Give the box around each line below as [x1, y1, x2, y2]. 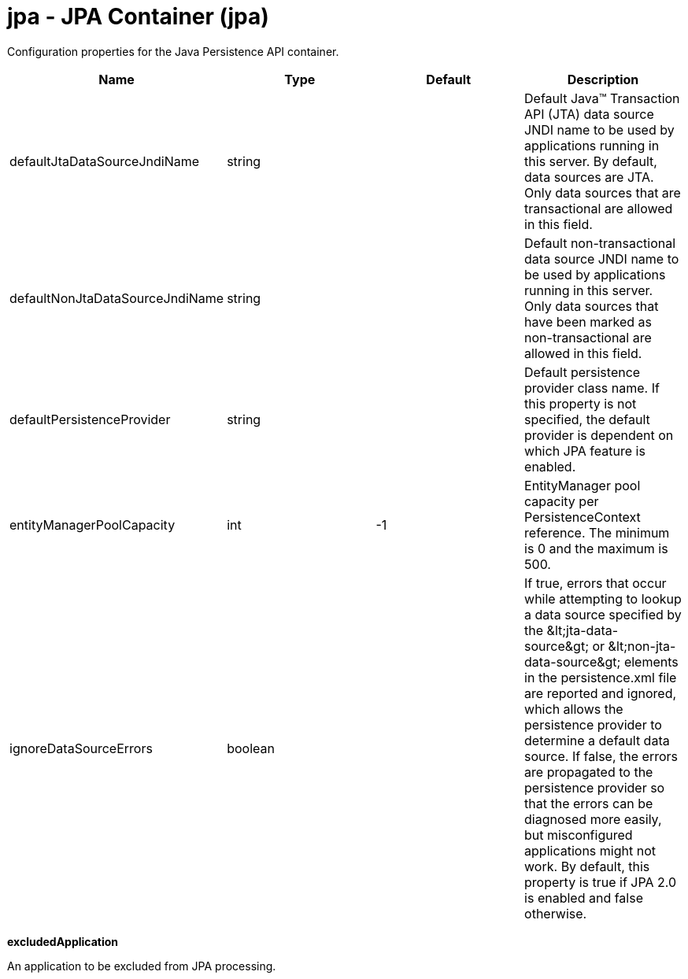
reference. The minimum [524, 524, 670, 541]
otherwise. [524, 905, 587, 922]
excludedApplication [7, 934, 119, 948]
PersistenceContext [524, 508, 641, 525]
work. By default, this [524, 858, 650, 874]
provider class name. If [524, 379, 660, 396]
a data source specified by [524, 606, 682, 622]
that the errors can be [524, 795, 653, 811]
